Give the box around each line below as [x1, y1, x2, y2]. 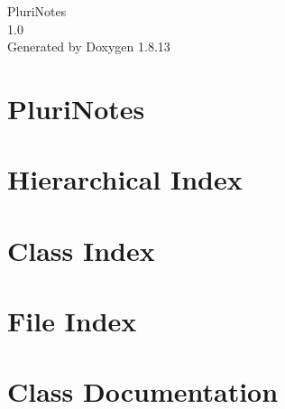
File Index [7, 302, 137, 339]
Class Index [7, 231, 155, 268]
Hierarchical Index [7, 161, 243, 198]
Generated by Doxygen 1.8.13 [7, 37, 170, 56]
